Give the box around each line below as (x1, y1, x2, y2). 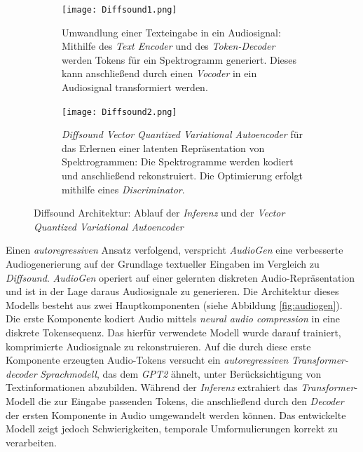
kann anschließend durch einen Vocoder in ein (62, 66, 257, 81)
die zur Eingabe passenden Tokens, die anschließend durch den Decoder (38, 393, 344, 408)
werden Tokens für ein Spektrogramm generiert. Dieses (62, 52, 297, 67)
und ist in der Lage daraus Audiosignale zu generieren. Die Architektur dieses (6, 284, 339, 299)
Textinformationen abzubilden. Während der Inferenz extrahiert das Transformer (6, 380, 355, 395)
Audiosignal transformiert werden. (62, 80, 208, 95)
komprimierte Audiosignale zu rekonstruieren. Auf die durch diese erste (6, 338, 311, 353)
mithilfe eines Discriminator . (62, 182, 185, 196)
